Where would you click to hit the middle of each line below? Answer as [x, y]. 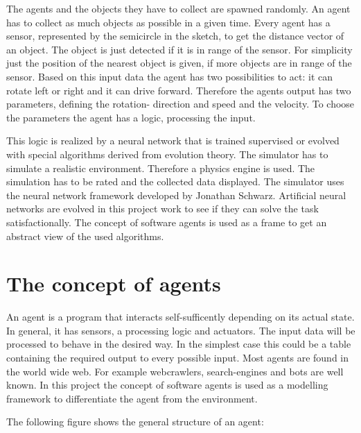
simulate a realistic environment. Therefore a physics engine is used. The [161, 168]
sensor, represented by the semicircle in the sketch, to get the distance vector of [175, 36]
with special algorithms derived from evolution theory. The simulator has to [167, 154]
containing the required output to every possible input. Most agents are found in [178, 357]
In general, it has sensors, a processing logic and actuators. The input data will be [181, 330]
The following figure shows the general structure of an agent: [135, 422]
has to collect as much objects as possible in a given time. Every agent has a [168, 22]
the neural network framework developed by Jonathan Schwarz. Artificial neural [176, 195]
